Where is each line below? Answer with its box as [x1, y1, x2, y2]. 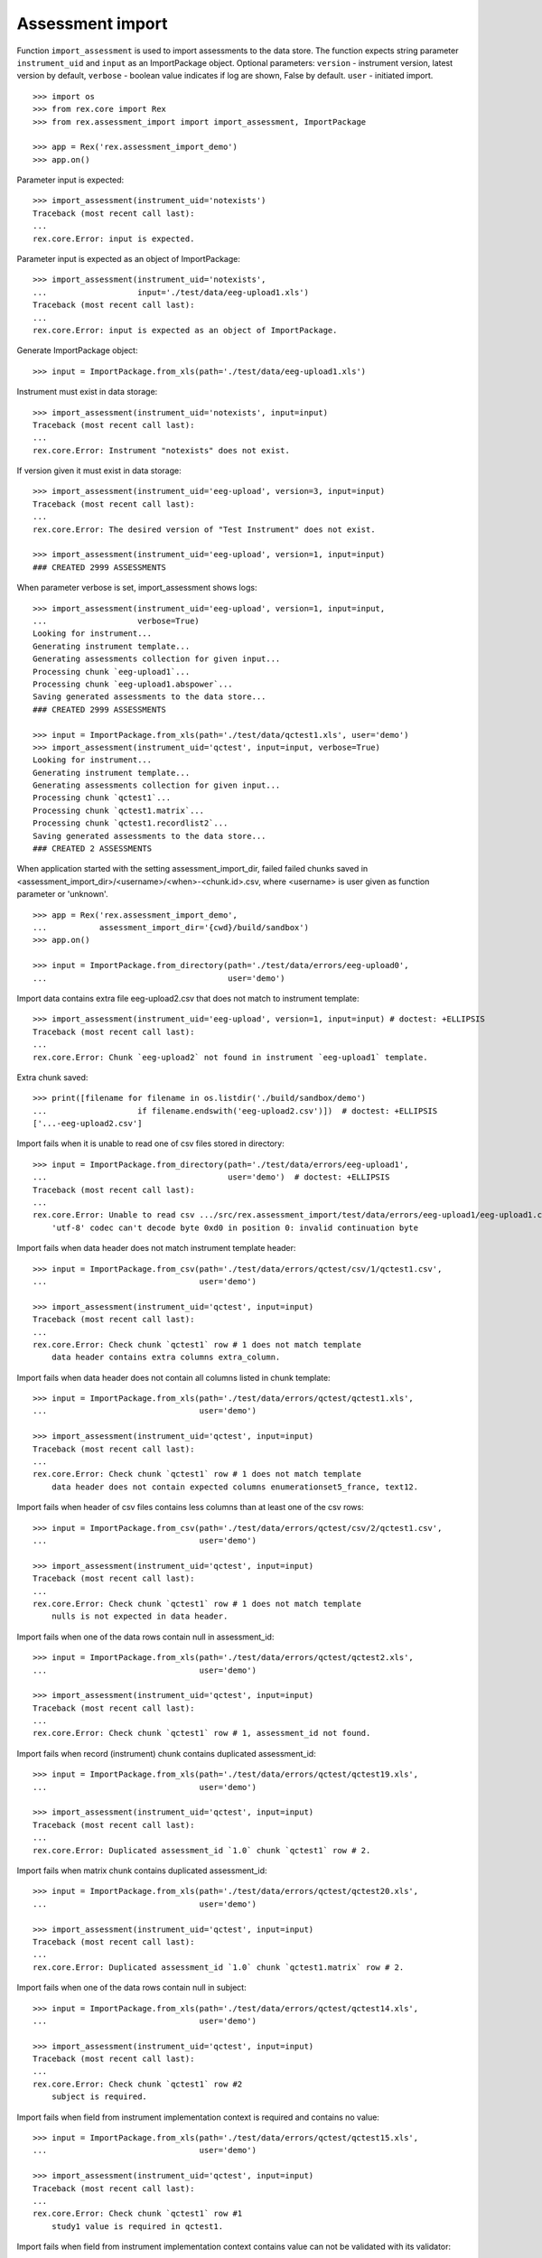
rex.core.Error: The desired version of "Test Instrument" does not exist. [33, 524, 376, 535]
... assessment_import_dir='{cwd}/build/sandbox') [33, 922, 309, 932]
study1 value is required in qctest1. [51, 2221, 224, 2231]
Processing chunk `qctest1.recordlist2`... [33, 818, 229, 828]
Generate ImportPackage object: [16, 345, 138, 356]
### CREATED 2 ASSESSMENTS [33, 844, 153, 854]
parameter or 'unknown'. [16, 889, 108, 900]
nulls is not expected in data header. [51, 1611, 229, 1621]
